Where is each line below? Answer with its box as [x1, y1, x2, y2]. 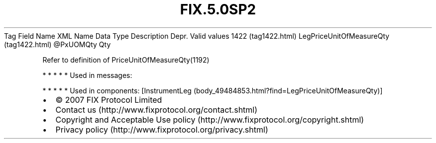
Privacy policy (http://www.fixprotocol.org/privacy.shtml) [55, 124, 268, 135]
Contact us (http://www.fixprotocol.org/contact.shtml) [55, 104, 258, 115]
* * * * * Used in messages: [42, 71, 132, 79]
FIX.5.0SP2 [180, 1, 256, 18]
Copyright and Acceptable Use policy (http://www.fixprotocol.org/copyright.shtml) [55, 114, 364, 125]
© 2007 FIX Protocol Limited [55, 94, 162, 105]
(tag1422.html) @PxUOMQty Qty [4, 40, 111, 49]
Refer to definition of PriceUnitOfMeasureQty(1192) [42, 55, 210, 64]
